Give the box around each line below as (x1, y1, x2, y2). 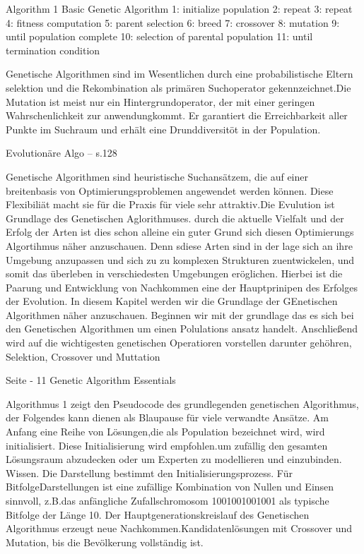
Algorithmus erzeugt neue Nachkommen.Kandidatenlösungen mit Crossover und (6, 521, 353, 536)
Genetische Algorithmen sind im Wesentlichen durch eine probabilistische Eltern (6, 66, 353, 81)
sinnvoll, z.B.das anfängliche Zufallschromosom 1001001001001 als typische (6, 493, 329, 507)
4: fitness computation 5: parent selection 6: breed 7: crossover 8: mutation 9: (6, 15, 340, 30)
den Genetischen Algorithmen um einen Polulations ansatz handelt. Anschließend (6, 321, 358, 336)
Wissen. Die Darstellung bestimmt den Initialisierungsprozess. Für (6, 465, 293, 480)
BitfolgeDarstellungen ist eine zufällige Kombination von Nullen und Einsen (6, 479, 334, 494)
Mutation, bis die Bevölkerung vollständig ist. (6, 534, 204, 549)
